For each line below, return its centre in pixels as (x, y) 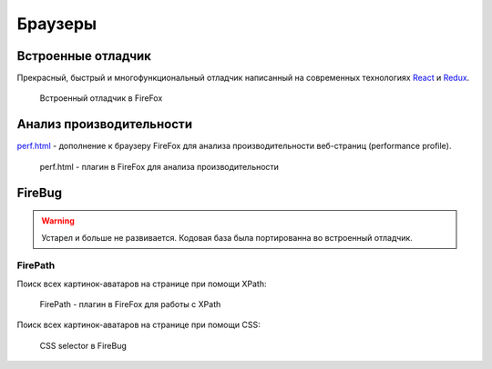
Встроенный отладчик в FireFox (101, 98)
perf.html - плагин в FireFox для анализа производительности (159, 166)
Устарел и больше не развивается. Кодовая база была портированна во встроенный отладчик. (227, 237)
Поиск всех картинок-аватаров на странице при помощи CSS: (138, 325)
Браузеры (57, 24)
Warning (58, 221)
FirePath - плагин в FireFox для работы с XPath (130, 304)
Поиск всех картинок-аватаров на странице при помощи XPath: (142, 284)
